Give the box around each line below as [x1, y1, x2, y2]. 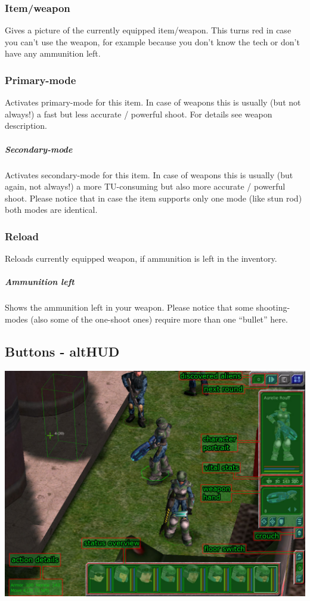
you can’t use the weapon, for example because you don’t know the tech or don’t [5, 35, 300, 48]
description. [5, 119, 47, 132]
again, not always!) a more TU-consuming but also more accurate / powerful [5, 180, 286, 193]
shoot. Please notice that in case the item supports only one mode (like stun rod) [5, 191, 302, 204]
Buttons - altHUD [5, 342, 120, 360]
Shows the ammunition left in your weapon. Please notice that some [5, 301, 253, 314]
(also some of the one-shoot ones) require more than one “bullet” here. [30, 312, 288, 325]
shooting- [256, 301, 290, 314]
